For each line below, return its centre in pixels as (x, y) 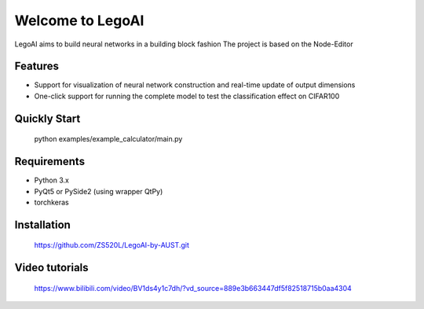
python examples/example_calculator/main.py (108, 139)
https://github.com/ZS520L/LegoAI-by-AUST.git (112, 245)
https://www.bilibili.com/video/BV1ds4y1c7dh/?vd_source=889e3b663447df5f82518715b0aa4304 (193, 288)
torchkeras (52, 202)
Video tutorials (52, 268)
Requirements (50, 162)
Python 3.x (52, 180)
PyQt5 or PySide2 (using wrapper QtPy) (99, 191)
